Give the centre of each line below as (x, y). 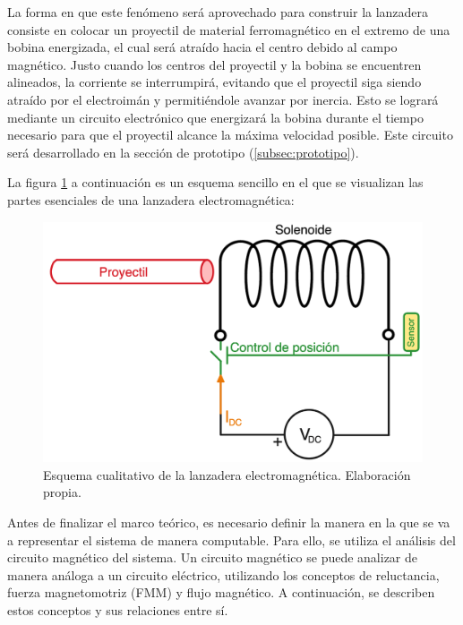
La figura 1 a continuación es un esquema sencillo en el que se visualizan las (215, 182)
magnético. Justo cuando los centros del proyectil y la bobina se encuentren (214, 64)
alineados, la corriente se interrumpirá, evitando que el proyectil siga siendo (214, 82)
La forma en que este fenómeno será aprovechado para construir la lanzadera (218, 12)
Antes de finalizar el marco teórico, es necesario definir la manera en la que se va (229, 522)
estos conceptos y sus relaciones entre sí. (118, 610)
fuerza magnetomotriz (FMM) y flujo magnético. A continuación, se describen (221, 592)
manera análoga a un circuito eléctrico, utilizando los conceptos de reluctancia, (223, 574)
